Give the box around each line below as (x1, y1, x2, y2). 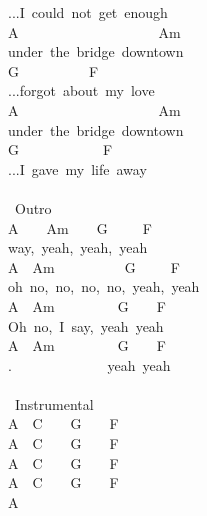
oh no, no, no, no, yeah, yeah (8, 276, 200, 297)
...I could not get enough (8, 2, 168, 22)
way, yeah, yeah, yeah (8, 237, 148, 258)
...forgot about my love (8, 80, 155, 101)
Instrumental (14, 393, 94, 414)
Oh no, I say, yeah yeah (8, 315, 164, 336)
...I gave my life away (8, 158, 147, 179)
